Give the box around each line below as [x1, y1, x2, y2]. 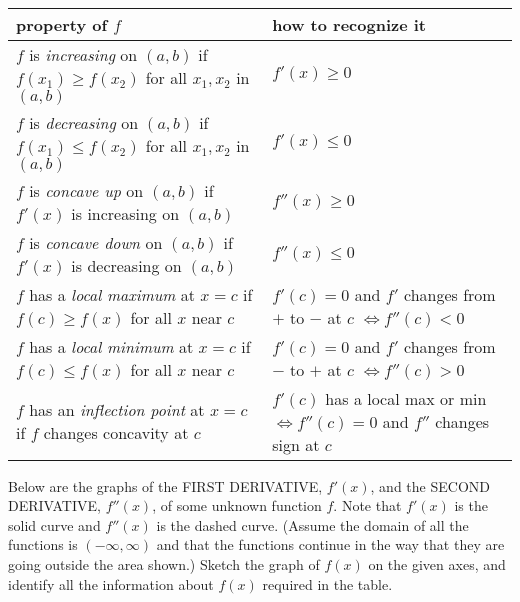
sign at [272, 432, 320, 456]
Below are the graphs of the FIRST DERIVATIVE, [8, 475, 323, 496]
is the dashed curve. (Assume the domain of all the [156, 514, 469, 535]
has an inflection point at [29, 398, 205, 422]
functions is [8, 534, 78, 555]
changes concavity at [43, 421, 189, 445]
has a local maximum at [29, 282, 195, 306]
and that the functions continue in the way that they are [156, 534, 505, 555]
